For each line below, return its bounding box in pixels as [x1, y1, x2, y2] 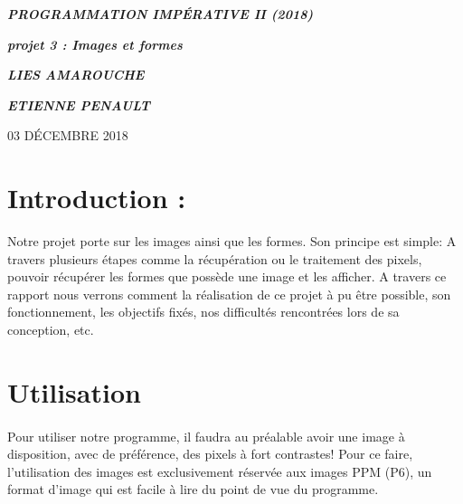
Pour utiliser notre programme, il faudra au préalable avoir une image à [7, 426, 405, 445]
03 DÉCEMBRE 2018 [7, 126, 128, 145]
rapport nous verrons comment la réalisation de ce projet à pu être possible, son [7, 284, 451, 303]
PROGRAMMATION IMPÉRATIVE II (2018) [7, 5, 314, 23]
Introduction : [7, 179, 186, 216]
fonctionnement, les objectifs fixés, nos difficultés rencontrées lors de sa [7, 302, 400, 321]
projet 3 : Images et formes [7, 34, 183, 53]
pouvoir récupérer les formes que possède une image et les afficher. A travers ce [7, 267, 447, 286]
